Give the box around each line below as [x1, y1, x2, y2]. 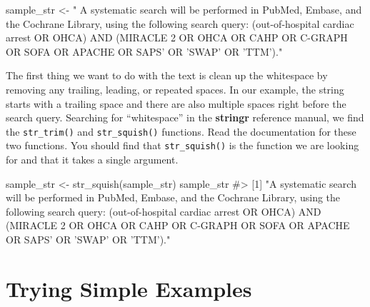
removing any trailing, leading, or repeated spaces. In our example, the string [6, 81, 344, 96]
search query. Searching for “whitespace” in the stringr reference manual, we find [6, 110, 364, 125]
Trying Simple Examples [6, 273, 252, 303]
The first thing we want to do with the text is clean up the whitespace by [6, 68, 328, 83]
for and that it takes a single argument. [6, 152, 179, 167]
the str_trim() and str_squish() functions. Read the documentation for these [6, 124, 356, 139]
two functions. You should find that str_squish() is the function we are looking [6, 138, 359, 153]
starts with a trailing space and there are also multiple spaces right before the [6, 96, 346, 111]
